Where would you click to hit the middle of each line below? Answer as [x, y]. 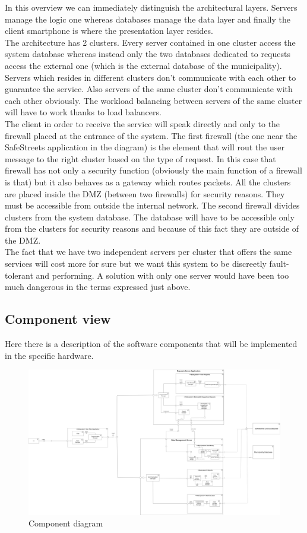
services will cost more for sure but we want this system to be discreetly [136, 264]
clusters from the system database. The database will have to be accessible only [150, 217]
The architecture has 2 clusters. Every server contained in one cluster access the [150, 42]
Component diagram [66, 523]
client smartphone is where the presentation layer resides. [109, 31]
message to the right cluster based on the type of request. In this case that [140, 158]
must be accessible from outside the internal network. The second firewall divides [152, 205]
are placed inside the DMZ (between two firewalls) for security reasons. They [145, 193]
